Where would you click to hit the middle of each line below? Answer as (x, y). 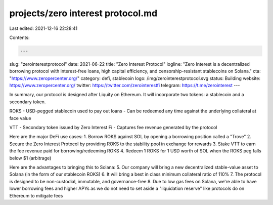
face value (20, 118)
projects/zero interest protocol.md (83, 13)
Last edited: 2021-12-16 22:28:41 (43, 28)
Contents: (19, 37)
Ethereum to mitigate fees (36, 195)
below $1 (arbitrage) (30, 158)
